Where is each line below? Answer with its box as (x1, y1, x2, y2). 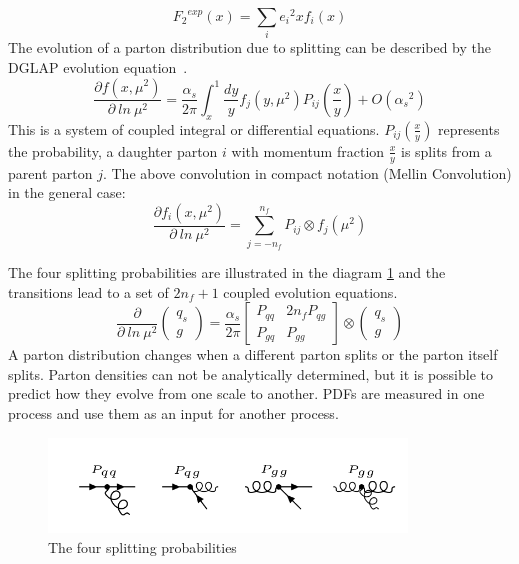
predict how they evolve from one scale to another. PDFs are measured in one (8, 383, 485, 404)
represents (438, 118, 500, 139)
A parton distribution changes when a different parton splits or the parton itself (8, 344, 498, 365)
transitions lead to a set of (8, 281, 169, 302)
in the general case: (8, 182, 126, 203)
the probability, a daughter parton (8, 140, 218, 161)
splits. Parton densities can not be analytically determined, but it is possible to (8, 363, 494, 384)
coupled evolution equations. (223, 281, 398, 302)
